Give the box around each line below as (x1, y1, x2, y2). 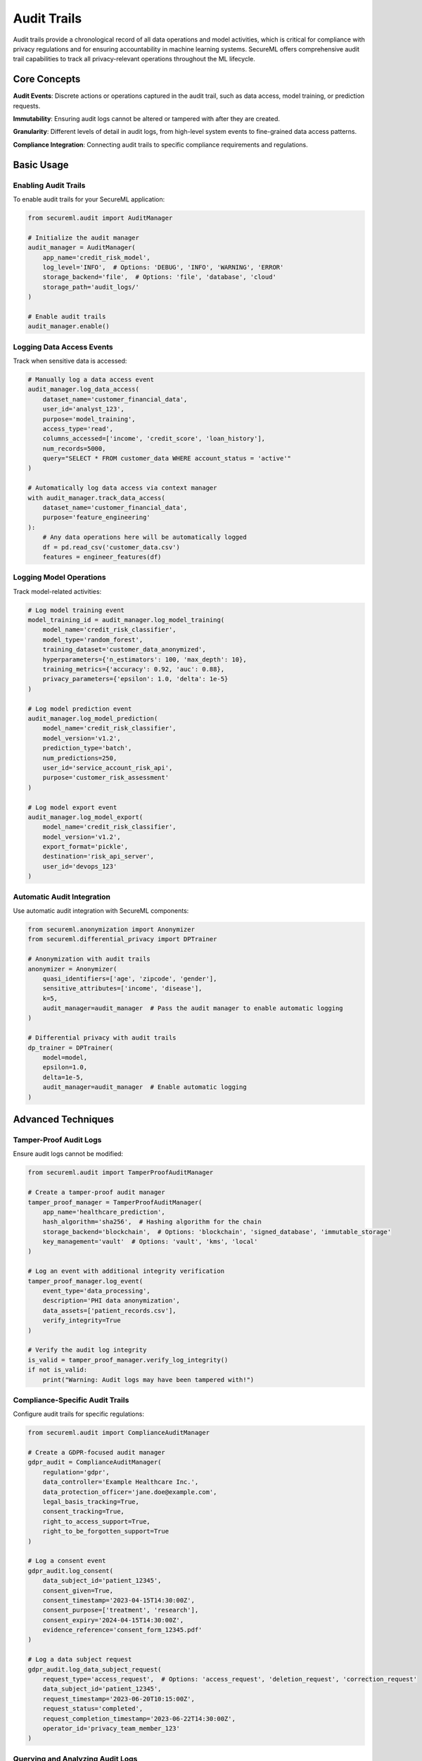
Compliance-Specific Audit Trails (13, 1395, 129, 1405)
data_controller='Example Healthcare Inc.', (42, 1478, 199, 1486)
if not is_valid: (27, 1366, 88, 1374)
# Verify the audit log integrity (27, 1346, 147, 1354)
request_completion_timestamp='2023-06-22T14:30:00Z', (42, 1715, 236, 1722)
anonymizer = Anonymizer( (27, 965, 117, 973)
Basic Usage (13, 158, 69, 170)
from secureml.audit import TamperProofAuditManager (27, 1169, 214, 1176)
